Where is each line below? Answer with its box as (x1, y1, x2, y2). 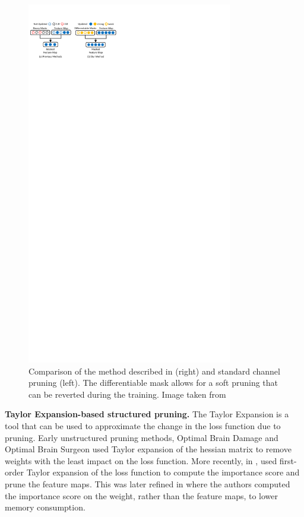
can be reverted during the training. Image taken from (28, 388, 226, 400)
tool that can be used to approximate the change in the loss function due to (5, 419, 281, 432)
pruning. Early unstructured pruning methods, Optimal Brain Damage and (5, 431, 278, 443)
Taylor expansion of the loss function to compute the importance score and (26, 466, 300, 478)
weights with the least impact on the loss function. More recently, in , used (5, 454, 277, 467)
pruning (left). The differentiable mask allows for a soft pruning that (28, 376, 278, 389)
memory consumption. (5, 501, 85, 513)
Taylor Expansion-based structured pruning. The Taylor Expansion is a (5, 408, 289, 420)
